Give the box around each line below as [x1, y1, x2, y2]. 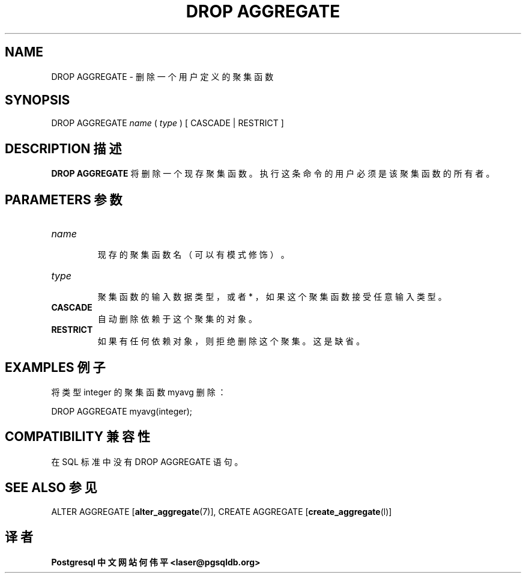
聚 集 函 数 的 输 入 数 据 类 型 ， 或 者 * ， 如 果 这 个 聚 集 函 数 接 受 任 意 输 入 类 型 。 [97, 291, 447, 302]
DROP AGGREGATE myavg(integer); [51, 406, 192, 416]
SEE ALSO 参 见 [5, 480, 97, 496]
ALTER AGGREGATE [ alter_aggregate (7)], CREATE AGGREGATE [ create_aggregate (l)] [51, 506, 392, 517]
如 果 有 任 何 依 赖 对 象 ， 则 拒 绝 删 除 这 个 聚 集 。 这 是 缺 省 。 [97, 336, 365, 347]
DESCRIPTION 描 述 [5, 141, 122, 156]
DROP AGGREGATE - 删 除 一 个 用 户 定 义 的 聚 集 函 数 [51, 71, 274, 82]
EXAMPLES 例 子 [5, 359, 106, 375]
